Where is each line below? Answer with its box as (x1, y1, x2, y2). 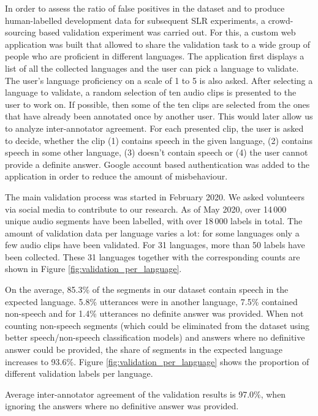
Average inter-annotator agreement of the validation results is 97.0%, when (5, 387, 286, 400)
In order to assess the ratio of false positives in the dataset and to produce (5, 2, 285, 14)
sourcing (5, 26, 36, 39)
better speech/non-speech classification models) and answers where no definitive (5, 331, 305, 344)
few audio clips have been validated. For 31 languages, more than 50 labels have (5, 238, 305, 251)
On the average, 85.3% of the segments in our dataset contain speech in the (5, 283, 289, 296)
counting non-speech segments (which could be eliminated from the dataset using (5, 319, 310, 331)
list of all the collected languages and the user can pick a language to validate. (5, 61, 299, 74)
